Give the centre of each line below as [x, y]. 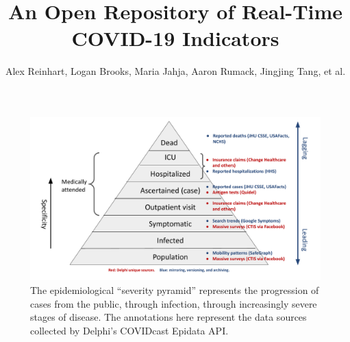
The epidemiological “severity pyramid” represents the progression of [175, 290]
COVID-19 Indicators [175, 38]
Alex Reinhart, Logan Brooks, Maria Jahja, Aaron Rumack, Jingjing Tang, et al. [175, 71]
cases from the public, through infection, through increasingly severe [174, 303]
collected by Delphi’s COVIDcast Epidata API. [129, 330]
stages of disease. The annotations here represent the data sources [168, 317]
